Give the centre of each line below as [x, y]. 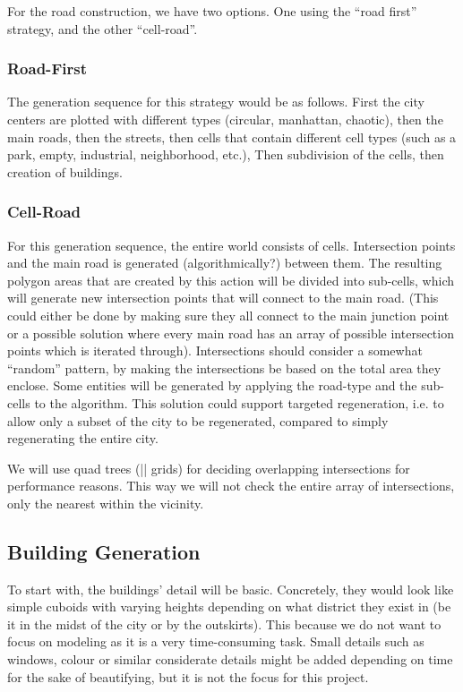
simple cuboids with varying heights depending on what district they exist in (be [229, 607]
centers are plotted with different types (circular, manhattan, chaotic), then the [225, 119]
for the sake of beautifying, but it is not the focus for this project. [188, 676]
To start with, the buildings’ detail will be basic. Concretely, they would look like [231, 589]
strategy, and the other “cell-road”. [103, 28]
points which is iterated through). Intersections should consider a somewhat [215, 350]
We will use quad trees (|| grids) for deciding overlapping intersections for [209, 468]
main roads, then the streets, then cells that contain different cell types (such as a [232, 137]
